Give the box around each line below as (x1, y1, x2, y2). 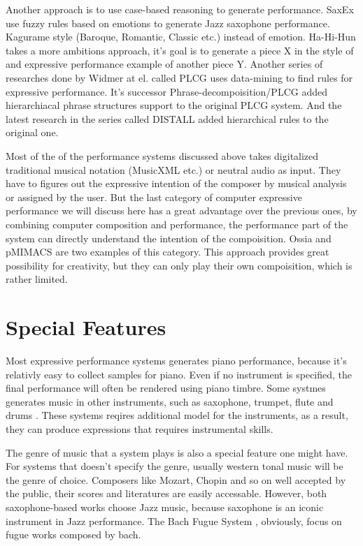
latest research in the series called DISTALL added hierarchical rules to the (6, 111, 329, 126)
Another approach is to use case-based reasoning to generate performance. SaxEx (6, 2, 354, 16)
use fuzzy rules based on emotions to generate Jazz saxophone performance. (6, 15, 330, 30)
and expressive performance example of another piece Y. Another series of (6, 57, 323, 71)
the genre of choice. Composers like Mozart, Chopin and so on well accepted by (6, 472, 346, 487)
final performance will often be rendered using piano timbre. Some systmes (6, 381, 326, 395)
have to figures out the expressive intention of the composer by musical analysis (6, 176, 347, 191)
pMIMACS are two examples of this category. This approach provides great (6, 244, 329, 259)
